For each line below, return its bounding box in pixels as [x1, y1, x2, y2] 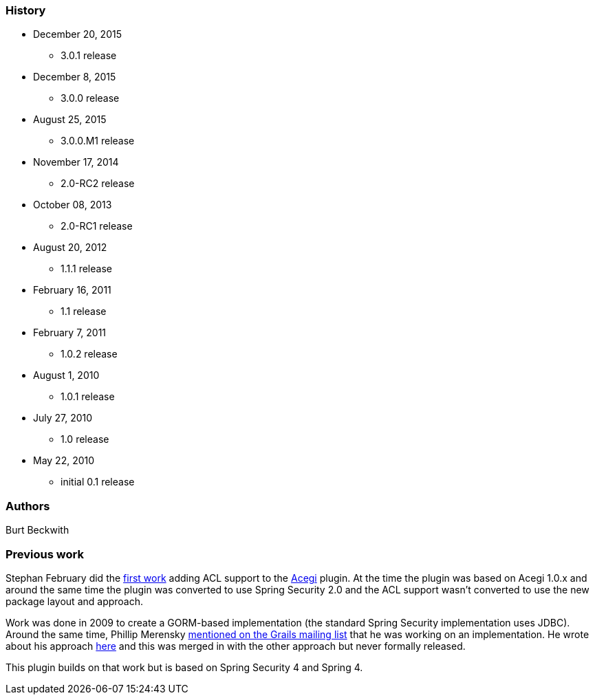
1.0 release [61, 433, 109, 446]
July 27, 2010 [33, 412, 93, 424]
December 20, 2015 [33, 28, 122, 41]
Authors [6, 499, 50, 513]
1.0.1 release [61, 391, 115, 403]
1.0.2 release [61, 348, 118, 360]
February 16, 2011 [33, 284, 111, 296]
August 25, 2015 [33, 113, 107, 126]
